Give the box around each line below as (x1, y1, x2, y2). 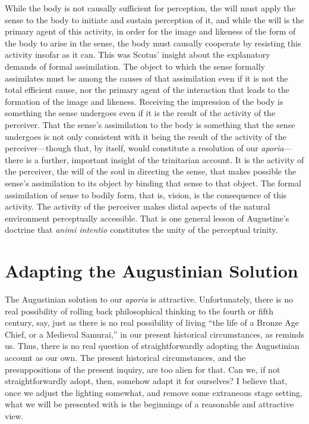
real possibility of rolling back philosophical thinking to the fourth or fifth (5, 304, 273, 317)
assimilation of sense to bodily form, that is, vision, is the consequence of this (5, 188, 287, 201)
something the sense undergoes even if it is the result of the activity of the (5, 107, 276, 119)
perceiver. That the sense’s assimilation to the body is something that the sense (5, 118, 295, 130)
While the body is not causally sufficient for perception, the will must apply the (5, 2, 295, 14)
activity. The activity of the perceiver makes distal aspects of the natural (5, 200, 270, 213)
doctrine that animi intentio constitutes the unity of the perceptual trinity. (5, 223, 278, 236)
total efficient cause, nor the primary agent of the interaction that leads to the (5, 83, 290, 96)
